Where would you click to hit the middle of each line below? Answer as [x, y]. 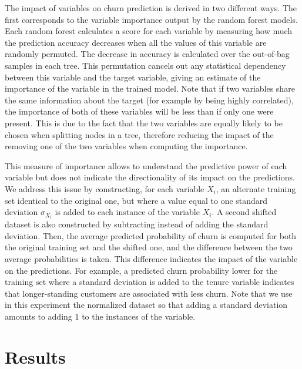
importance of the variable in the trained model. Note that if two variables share [150, 88]
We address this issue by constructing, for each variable [105, 188]
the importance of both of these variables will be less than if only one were [139, 111]
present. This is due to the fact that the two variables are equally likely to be [144, 123]
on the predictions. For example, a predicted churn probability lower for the [141, 270]
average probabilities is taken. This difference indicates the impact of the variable [151, 258]
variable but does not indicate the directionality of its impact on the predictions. [150, 177]
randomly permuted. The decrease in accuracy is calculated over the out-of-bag [147, 54]
